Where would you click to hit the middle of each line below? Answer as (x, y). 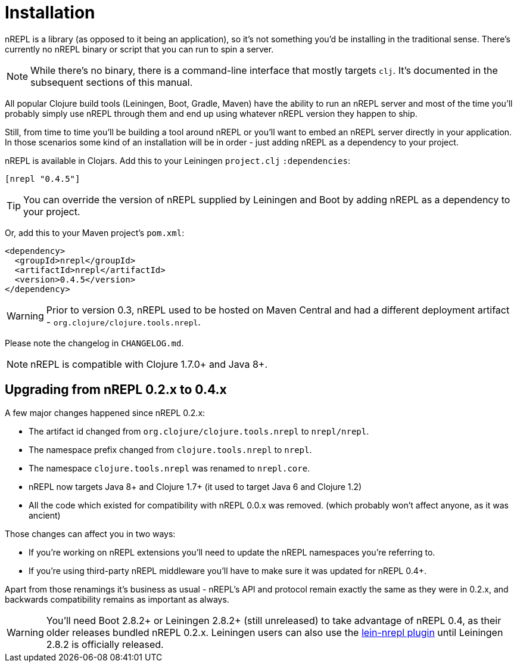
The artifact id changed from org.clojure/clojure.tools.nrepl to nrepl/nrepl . (199, 431)
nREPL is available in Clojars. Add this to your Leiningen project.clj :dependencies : (177, 160)
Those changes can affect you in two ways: (90, 533)
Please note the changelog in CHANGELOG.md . (94, 343)
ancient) (45, 515)
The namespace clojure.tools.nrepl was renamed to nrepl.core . (169, 468)
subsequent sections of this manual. (112, 82)
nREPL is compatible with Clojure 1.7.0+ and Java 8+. (149, 364)
